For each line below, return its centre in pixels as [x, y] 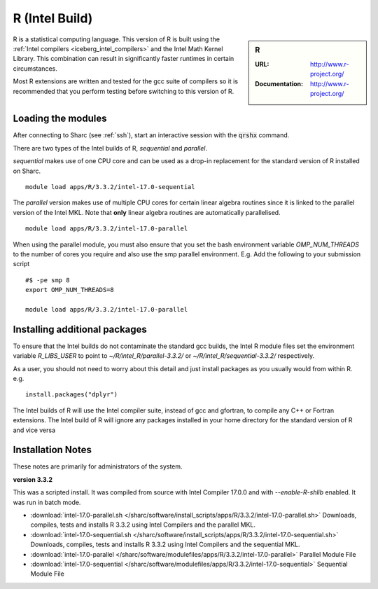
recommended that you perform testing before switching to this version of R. [124, 91]
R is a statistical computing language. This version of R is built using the [117, 39]
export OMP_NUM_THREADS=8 [70, 290]
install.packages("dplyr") [72, 395]
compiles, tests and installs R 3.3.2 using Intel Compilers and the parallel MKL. [143, 525]
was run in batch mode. [47, 502]
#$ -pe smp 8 [48, 280]
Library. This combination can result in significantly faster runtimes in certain [124, 59]
